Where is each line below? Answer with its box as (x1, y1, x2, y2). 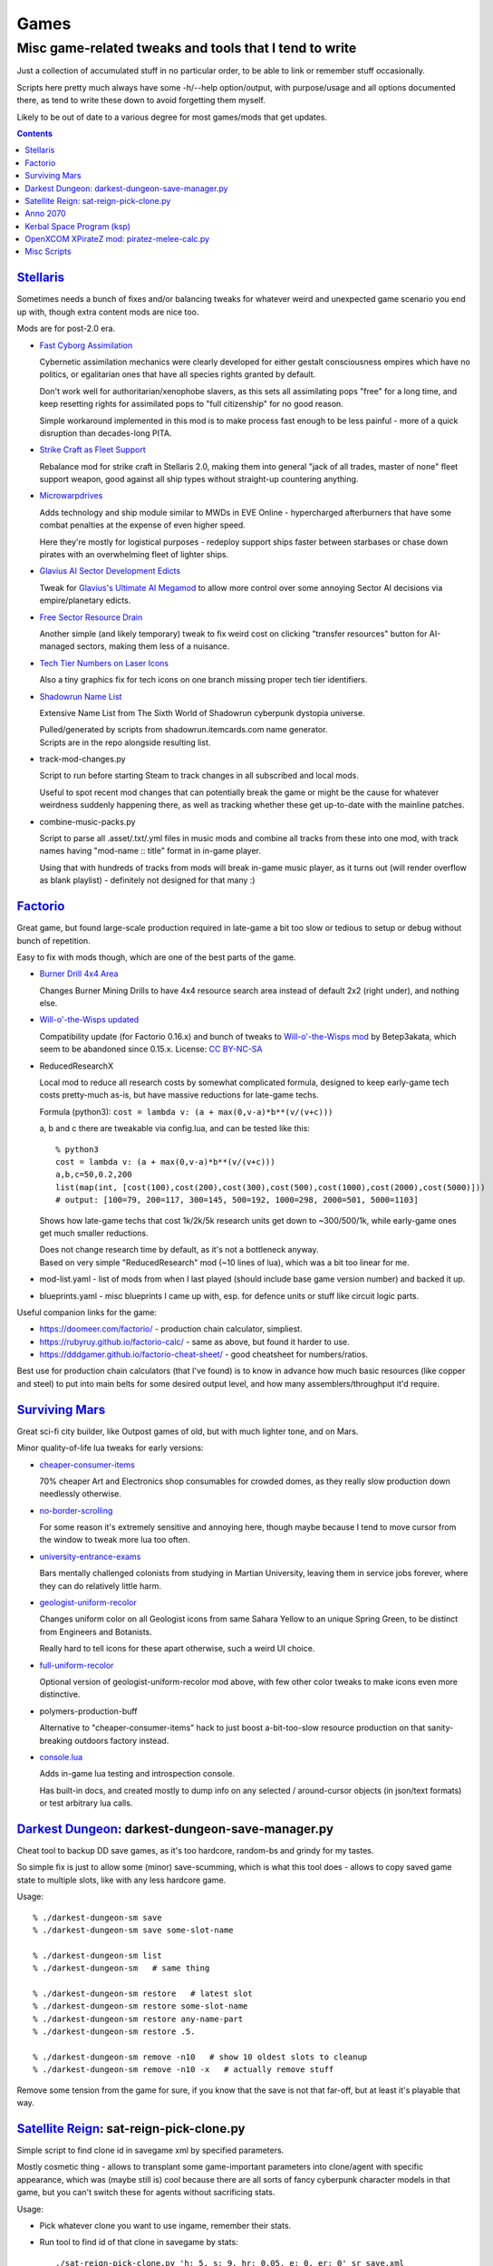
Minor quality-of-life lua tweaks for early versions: (16, 1442, 204, 1454)
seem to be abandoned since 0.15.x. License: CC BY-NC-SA (39, 1043, 263, 1055)
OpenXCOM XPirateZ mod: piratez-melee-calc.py (24, 234, 210, 245)
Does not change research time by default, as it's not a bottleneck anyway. (39, 1244, 319, 1255)
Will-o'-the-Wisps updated (39, 1014, 140, 1025)
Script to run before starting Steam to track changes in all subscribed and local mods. (39, 770, 360, 781)
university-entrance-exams (39, 1551, 141, 1562)
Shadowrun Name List (39, 691, 122, 702)
